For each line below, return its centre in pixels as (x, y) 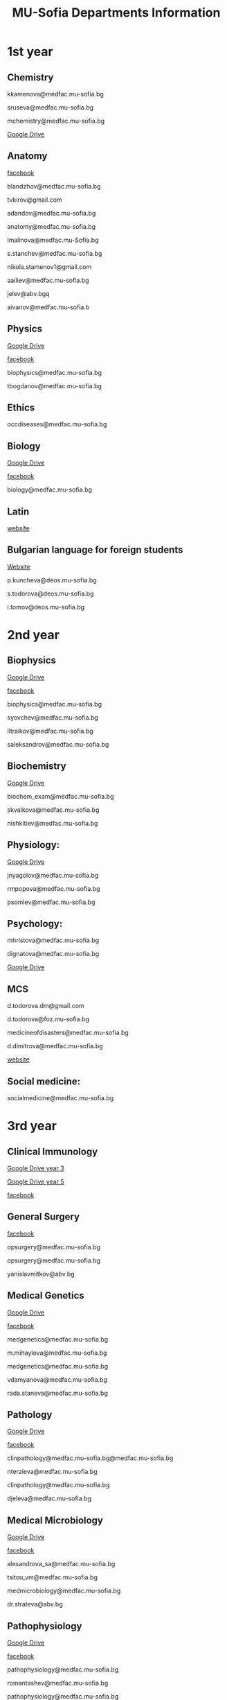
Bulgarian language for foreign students (95, 550)
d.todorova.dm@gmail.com (46, 1006)
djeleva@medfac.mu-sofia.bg (49, 1498)
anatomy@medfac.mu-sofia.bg (51, 226)
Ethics (21, 408)
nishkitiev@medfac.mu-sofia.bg (53, 823)
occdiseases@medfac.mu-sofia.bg (57, 424)
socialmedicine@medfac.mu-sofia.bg (61, 1098)
